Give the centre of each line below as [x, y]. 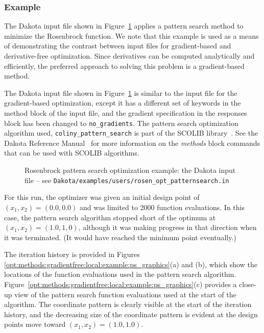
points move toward [35, 324]
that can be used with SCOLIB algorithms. [72, 153]
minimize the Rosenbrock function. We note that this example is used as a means [131, 35]
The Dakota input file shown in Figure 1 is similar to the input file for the [121, 93]
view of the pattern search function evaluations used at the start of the [125, 294]
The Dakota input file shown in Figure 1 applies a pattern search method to [124, 26]
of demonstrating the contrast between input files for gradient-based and [118, 46]
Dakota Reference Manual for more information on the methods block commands [132, 143]
